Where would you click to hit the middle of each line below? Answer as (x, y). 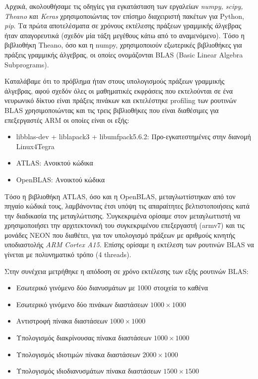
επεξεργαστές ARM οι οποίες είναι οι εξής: (67, 120)
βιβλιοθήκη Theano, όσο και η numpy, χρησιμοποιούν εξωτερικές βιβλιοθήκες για (123, 45)
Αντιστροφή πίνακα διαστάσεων (62, 321)
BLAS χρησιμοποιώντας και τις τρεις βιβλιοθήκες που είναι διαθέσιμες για (112, 110)
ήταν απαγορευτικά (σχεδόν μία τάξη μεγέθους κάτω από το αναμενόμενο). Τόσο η (125, 35)
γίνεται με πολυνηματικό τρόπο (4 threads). (68, 254)
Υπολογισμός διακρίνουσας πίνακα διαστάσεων (84, 338)
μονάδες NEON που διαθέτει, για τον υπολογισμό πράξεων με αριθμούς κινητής (120, 235)
